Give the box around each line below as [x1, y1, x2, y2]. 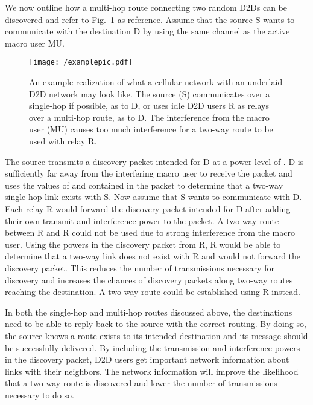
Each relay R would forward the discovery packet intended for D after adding [5, 202, 291, 215]
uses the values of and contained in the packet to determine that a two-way [5, 178, 283, 191]
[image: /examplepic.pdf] [29, 58, 133, 67]
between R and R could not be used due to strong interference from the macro [5, 226, 295, 239]
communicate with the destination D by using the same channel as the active [5, 25, 290, 37]
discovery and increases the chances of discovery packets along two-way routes [5, 273, 293, 286]
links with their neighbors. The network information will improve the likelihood [5, 364, 299, 377]
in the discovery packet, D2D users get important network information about [5, 353, 289, 366]
